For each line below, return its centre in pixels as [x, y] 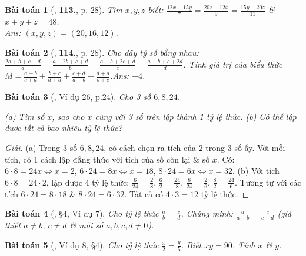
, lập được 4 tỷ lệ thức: [88, 182]
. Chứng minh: [207, 213]
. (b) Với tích [256, 171]
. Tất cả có [144, 193]
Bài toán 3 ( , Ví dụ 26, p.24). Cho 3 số [78, 97]
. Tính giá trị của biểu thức [233, 64]
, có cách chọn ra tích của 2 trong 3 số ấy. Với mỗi [194, 148]
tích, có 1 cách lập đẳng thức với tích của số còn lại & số [107, 159]
